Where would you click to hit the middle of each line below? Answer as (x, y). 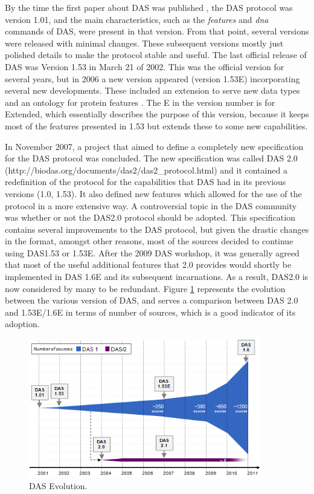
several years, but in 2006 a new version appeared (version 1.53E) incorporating (152, 78)
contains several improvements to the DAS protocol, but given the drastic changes (157, 229)
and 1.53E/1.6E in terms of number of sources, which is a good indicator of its (150, 312)
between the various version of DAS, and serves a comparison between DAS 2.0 (152, 300)
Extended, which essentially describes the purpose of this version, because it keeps (157, 114)
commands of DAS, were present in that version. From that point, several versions (157, 31)
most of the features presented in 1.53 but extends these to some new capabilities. (156, 125)
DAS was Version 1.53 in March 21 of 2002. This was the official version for (145, 66)
